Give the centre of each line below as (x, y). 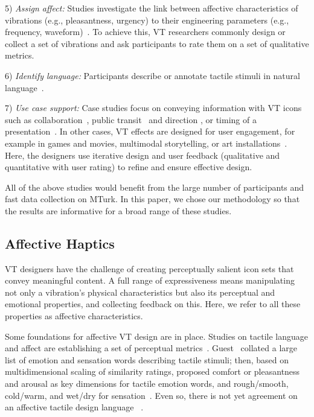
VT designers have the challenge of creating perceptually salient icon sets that (149, 268)
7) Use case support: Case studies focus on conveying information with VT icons (153, 108)
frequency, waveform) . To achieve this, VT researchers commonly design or (145, 32)
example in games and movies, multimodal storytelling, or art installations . (146, 143)
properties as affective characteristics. (74, 316)
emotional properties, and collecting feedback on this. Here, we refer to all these (153, 304)
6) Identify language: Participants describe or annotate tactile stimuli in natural (152, 75)
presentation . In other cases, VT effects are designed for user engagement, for (150, 131)
